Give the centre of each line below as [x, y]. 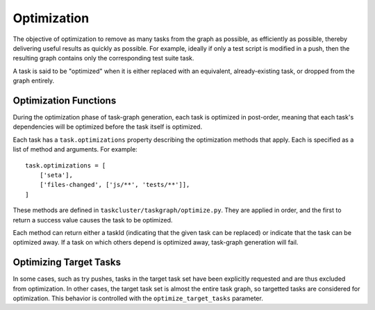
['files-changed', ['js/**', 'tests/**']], [115, 185]
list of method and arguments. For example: [75, 149]
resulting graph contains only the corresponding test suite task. [103, 58]
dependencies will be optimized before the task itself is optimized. [108, 127]
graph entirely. [34, 81]
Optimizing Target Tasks [67, 262]
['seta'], [56, 175]
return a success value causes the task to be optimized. [93, 220]
